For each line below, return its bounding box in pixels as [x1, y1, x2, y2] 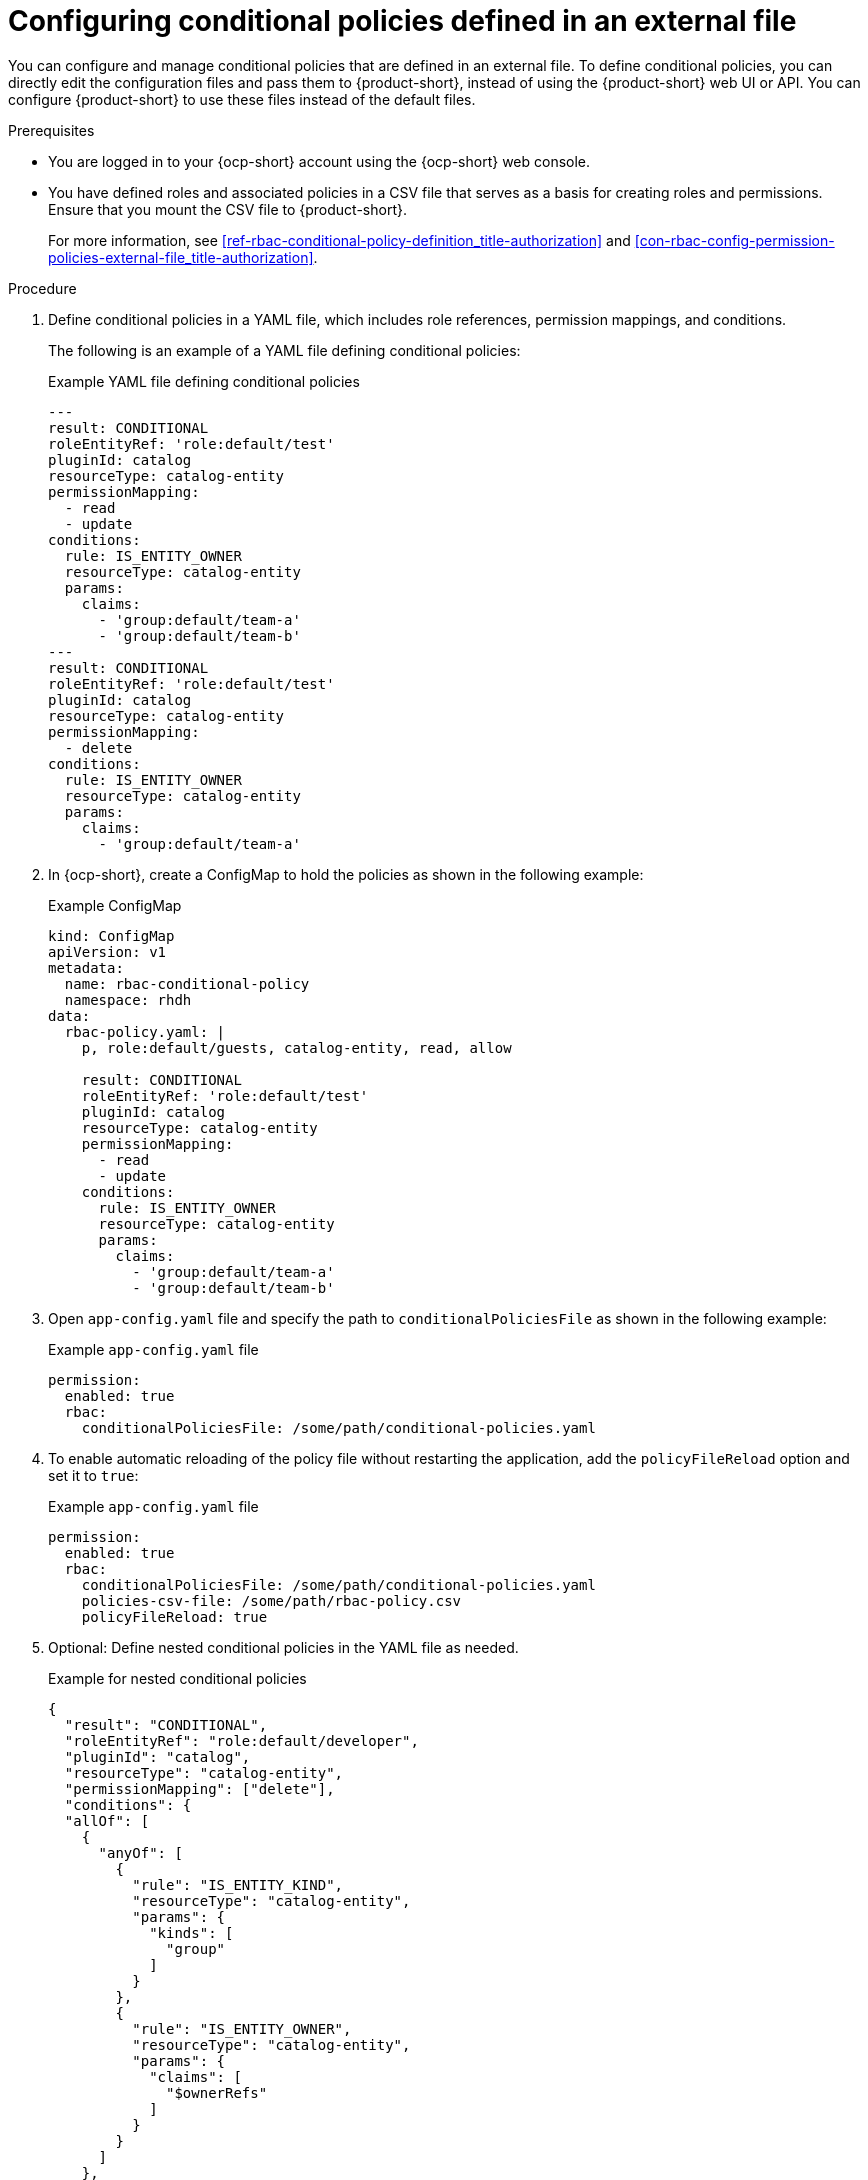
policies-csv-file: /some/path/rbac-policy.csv [81, 1592, 462, 1609]
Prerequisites [8, 121, 95, 139]
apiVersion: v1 [48, 943, 167, 960]
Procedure [8, 279, 77, 297]
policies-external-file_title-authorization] [48, 248, 314, 266]
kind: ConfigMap [48, 927, 175, 944]
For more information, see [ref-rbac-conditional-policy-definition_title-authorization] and [48, 231, 631, 249]
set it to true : [48, 1466, 139, 1484]
